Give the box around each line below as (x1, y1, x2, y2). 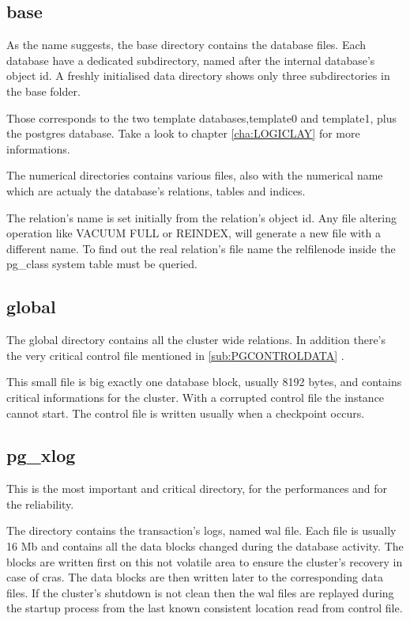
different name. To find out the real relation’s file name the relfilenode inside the (6, 240, 396, 256)
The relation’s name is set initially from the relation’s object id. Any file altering (6, 209, 397, 225)
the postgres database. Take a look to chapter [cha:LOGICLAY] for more (6, 125, 360, 142)
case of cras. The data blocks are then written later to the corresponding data (6, 569, 383, 585)
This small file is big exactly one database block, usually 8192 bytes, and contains (6, 373, 402, 390)
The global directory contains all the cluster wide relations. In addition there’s (6, 331, 386, 348)
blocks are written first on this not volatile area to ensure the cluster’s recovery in (6, 553, 403, 570)
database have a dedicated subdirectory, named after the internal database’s (6, 51, 375, 68)
